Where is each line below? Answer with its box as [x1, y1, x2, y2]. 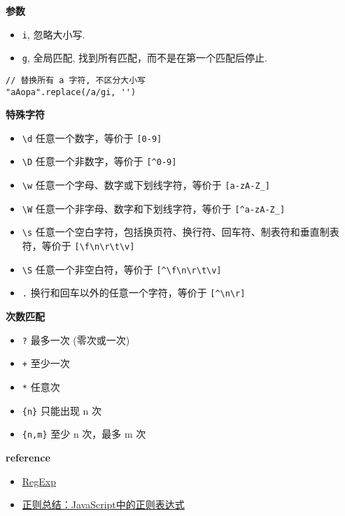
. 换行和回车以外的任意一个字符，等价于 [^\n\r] [22, 285, 246, 300]
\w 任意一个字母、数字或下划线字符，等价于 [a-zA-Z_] [22, 178, 270, 192]
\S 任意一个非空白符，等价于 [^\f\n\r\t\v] [22, 261, 222, 276]
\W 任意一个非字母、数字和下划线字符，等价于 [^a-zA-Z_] [22, 201, 286, 215]
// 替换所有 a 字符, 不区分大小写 [6, 75, 146, 85]
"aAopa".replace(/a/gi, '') [6, 87, 136, 97]
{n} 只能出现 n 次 [22, 403, 102, 417]
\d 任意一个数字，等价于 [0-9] [22, 130, 162, 145]
